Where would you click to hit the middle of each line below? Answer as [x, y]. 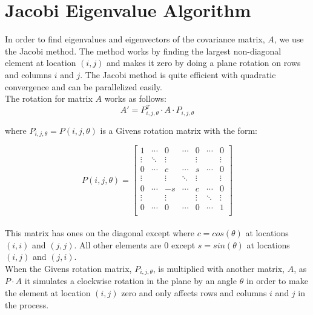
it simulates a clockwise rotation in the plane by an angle [130, 281]
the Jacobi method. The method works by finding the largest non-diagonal [143, 51]
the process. [27, 304]
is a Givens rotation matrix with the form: [179, 130]
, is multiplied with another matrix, [219, 268]
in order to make [277, 281]
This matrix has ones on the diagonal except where [100, 233]
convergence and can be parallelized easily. [84, 86]
